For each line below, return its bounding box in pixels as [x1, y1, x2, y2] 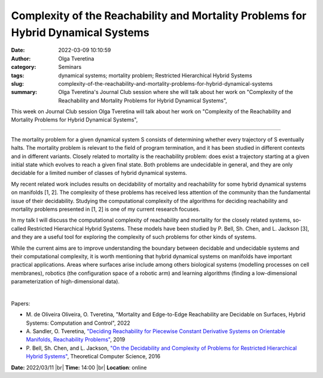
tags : [11, 72, 25, 79]
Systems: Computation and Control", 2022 [26, 319, 131, 326]
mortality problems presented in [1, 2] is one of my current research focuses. [11, 205, 200, 213]
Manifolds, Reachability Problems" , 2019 [26, 336, 126, 343]
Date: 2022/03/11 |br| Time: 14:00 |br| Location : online [11, 364, 147, 371]
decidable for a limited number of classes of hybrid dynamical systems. [11, 170, 188, 177]
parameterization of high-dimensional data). [11, 278, 120, 285]
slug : [11, 80, 24, 87]
